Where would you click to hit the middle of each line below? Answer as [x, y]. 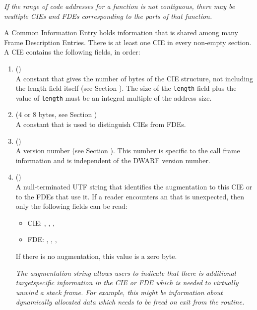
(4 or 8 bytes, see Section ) [56, 114]
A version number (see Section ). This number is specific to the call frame [128, 151]
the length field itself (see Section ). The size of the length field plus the [126, 88]
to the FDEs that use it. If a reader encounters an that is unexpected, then [130, 196]
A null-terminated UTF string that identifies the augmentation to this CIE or [134, 187]
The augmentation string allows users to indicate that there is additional [126, 273]
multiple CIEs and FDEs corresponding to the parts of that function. [108, 16]
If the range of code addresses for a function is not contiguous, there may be [120, 6]
